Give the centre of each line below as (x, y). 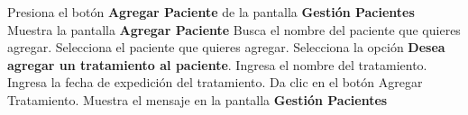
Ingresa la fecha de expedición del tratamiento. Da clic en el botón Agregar (215, 82)
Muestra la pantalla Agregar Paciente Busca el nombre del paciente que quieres (234, 29)
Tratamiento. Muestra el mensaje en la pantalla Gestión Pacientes (197, 99)
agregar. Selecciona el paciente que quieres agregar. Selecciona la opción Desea (226, 47)
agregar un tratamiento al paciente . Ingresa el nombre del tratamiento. (217, 64)
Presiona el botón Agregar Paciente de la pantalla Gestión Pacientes (211, 12)
